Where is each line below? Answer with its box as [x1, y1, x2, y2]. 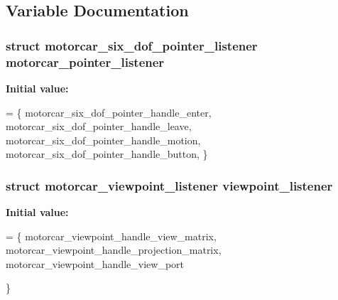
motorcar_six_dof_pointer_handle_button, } [6, 146, 208, 161]
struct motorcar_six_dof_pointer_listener [6, 36, 258, 54]
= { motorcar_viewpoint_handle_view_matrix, [6, 228, 217, 243]
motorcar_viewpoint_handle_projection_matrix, [6, 242, 222, 257]
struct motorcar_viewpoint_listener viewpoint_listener [6, 176, 333, 194]
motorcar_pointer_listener [6, 53, 165, 70]
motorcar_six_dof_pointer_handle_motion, [6, 132, 201, 147]
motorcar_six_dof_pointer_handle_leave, [6, 119, 192, 134]
